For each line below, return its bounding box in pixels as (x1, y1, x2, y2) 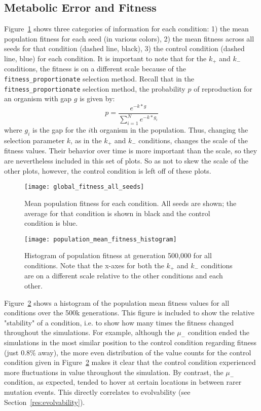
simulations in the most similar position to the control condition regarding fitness (4, 337, 257, 347)
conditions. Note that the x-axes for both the (24, 260, 164, 270)
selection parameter (4, 135, 65, 146)
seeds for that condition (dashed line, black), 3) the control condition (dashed (4, 43, 245, 54)
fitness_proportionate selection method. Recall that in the (4, 73, 194, 84)
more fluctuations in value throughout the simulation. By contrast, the (4, 366, 223, 377)
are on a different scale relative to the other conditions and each (24, 270, 223, 281)
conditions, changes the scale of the (138, 135, 248, 146)
